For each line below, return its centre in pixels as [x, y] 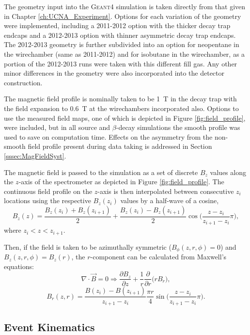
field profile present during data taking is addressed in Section [120, 146]
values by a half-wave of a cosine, [170, 200]
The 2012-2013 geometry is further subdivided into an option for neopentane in [122, 44]
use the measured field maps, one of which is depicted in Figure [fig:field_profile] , [125, 118]
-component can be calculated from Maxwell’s [158, 257]
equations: [19, 266]
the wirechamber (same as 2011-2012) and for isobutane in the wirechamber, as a [125, 54]
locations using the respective [47, 200]
